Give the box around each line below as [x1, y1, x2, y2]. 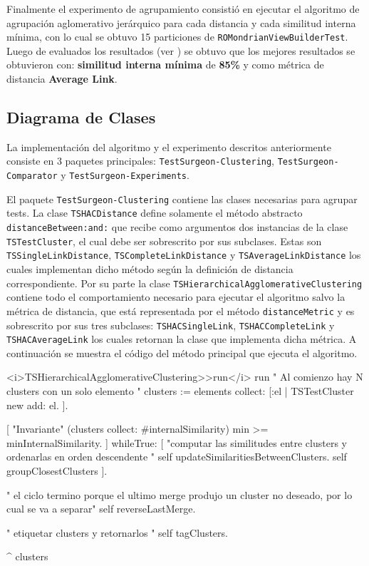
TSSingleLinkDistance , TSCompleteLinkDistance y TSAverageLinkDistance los [6, 247, 361, 262]
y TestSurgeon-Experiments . [61, 168, 189, 182]
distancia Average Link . [6, 71, 118, 86]
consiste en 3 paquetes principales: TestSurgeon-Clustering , [6, 153, 275, 168]
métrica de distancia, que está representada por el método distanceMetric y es [6, 303, 355, 318]
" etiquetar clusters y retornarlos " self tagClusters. [6, 525, 228, 540]
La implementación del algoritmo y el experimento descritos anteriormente [6, 139, 331, 154]
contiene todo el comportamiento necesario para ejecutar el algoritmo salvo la [6, 289, 345, 304]
